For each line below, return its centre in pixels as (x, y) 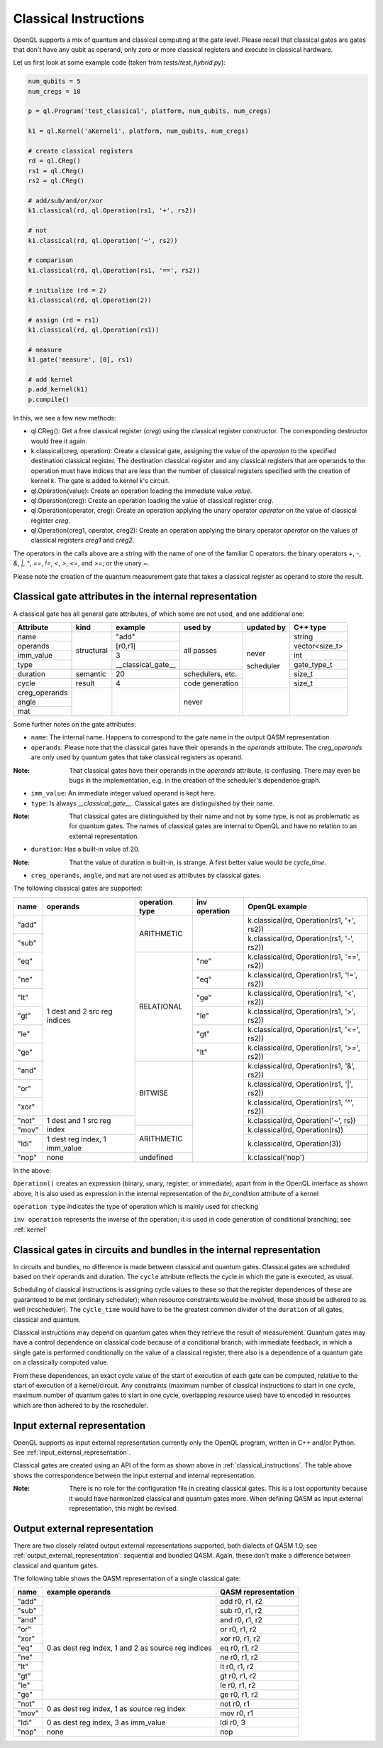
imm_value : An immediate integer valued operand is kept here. (123, 793)
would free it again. (59, 441)
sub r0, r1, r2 (241, 1611)
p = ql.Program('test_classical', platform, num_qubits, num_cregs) (150, 111)
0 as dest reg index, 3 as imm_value (106, 1722)
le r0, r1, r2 (238, 1685)
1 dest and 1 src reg (79, 1121)
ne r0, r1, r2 (239, 1657)
